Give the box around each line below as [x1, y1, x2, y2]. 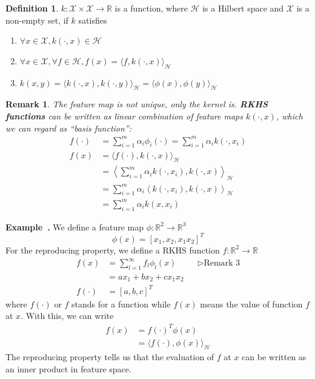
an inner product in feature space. [5, 362, 131, 375]
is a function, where [114, 2, 188, 14]
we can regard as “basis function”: [5, 121, 132, 134]
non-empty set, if [5, 13, 68, 26]
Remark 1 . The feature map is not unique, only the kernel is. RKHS [5, 98, 268, 110]
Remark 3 [204, 259, 240, 267]
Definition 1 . [5, 2, 59, 14]
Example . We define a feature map [5, 220, 144, 233]
